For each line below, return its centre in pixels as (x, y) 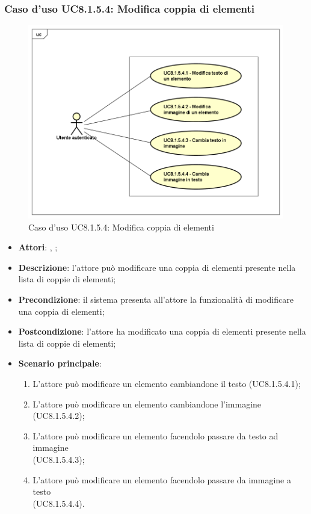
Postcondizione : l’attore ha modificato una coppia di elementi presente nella (162, 331)
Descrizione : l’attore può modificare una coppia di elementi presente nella (157, 267)
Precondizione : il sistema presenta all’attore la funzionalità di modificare (156, 299)
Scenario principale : (60, 363)
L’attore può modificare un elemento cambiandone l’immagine (147, 404)
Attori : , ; (38, 247)
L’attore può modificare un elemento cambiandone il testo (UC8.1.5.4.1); (167, 384)
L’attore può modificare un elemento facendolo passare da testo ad (155, 435)
